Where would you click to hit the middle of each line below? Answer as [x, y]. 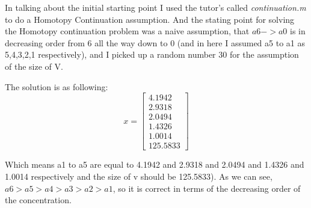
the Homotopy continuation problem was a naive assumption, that [127, 31]
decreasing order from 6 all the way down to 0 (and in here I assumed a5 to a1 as [155, 42]
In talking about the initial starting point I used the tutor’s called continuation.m [155, 7]
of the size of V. [34, 66]
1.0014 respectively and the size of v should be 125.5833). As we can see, [139, 176]
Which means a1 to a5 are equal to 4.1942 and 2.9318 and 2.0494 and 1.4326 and [155, 164]
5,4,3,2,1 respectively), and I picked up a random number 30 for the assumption [152, 54]
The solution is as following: [57, 86]
